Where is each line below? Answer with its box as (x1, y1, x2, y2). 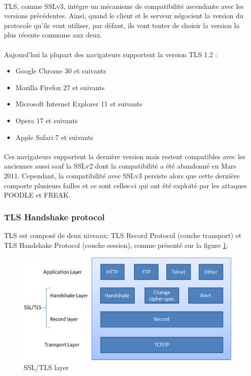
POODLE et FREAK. (4, 190, 71, 200)
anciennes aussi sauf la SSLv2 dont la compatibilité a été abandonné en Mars (4, 161, 236, 171)
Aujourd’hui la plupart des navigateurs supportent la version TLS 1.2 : (4, 49, 217, 59)
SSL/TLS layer (24, 362, 69, 373)
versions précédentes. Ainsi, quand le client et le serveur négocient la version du (4, 10, 244, 21)
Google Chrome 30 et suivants (15, 66, 107, 76)
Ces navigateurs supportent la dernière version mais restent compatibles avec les (4, 151, 246, 161)
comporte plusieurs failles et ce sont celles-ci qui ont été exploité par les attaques (4, 180, 247, 190)
